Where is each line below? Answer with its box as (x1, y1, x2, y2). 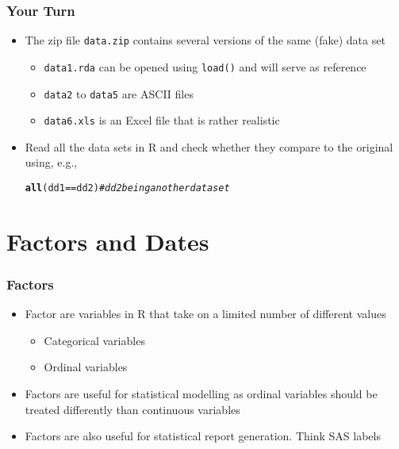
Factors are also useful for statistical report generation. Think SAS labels (25, 428, 381, 444)
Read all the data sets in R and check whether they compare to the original (25, 138, 393, 155)
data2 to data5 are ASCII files (44, 85, 194, 102)
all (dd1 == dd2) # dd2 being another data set (25, 182, 230, 194)
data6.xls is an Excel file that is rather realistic (44, 112, 280, 129)
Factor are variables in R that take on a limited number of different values (25, 305, 386, 322)
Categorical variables (44, 332, 145, 348)
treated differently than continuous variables (25, 401, 240, 417)
